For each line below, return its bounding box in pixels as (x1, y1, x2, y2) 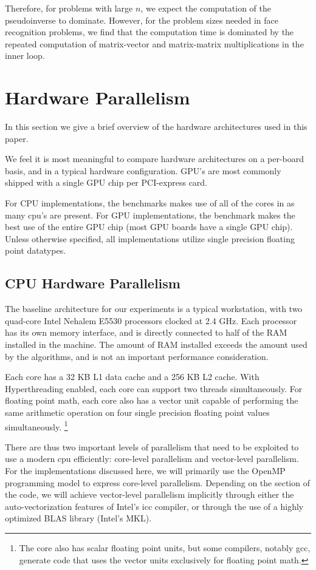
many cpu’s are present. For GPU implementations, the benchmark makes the (5, 208, 295, 221)
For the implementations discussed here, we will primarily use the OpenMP (5, 464, 286, 477)
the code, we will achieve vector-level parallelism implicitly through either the (5, 488, 294, 501)
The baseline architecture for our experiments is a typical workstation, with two (5, 302, 303, 315)
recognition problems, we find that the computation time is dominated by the (5, 25, 294, 38)
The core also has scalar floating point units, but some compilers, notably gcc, (19, 541, 311, 554)
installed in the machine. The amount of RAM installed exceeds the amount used (5, 338, 307, 351)
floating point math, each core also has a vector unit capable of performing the (5, 394, 298, 407)
